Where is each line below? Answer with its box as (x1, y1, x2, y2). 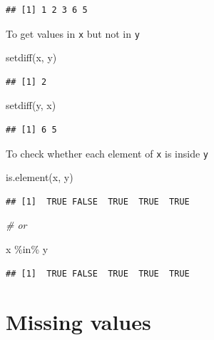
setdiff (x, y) (6, 50, 57, 65)
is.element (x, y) (6, 170, 73, 185)
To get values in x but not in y (6, 26, 140, 41)
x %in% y (6, 242, 49, 257)
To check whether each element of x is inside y (6, 145, 208, 160)
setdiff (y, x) (6, 98, 56, 113)
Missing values (6, 307, 151, 336)
